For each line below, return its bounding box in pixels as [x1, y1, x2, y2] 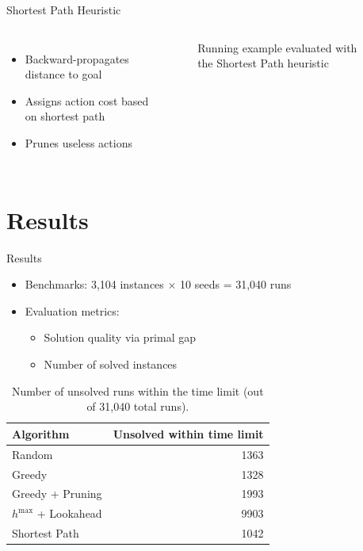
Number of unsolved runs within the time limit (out [12, 382, 264, 399]
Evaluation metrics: [25, 302, 120, 319]
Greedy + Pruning [12, 485, 102, 502]
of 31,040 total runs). [86, 398, 189, 415]
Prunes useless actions [25, 134, 132, 151]
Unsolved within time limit [113, 425, 264, 442]
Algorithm [12, 425, 70, 442]
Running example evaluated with [197, 39, 357, 55]
